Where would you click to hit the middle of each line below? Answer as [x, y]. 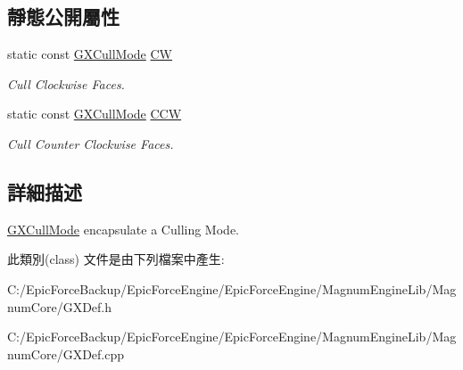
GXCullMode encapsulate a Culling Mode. [123, 229]
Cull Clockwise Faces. [66, 83]
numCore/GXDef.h [60, 306]
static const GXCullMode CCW [95, 114]
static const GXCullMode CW [90, 54]
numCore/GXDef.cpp [66, 354]
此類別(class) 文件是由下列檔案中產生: [116, 259]
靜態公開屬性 [63, 16]
